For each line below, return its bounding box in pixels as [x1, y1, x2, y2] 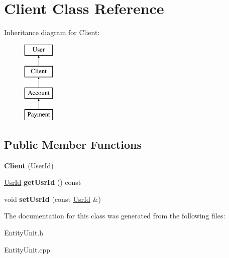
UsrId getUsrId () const [4, 177, 81, 187]
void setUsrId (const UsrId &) [4, 193, 101, 204]
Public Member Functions [4, 136, 142, 152]
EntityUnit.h [4, 227, 44, 238]
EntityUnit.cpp [4, 244, 51, 254]
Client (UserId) [4, 160, 54, 170]
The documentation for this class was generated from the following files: [4, 210, 225, 221]
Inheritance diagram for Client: [4, 27, 100, 38]
